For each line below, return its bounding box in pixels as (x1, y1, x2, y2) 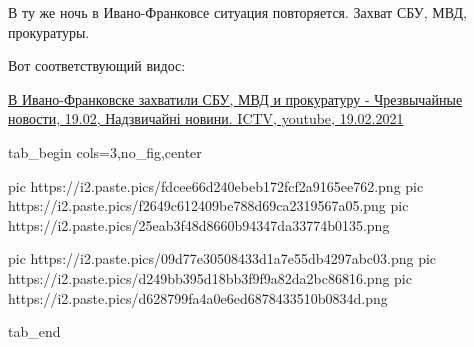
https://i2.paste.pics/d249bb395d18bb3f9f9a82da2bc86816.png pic (8, 267, 412, 288)
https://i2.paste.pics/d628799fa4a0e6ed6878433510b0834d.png (8, 287, 388, 308)
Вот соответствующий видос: (8, 55, 186, 76)
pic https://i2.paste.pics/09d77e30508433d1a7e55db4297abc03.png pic (8, 248, 437, 269)
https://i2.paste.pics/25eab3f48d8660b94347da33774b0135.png (8, 214, 390, 235)
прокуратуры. (8, 21, 90, 42)
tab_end (8, 321, 61, 342)
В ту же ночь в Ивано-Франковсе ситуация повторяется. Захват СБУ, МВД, (8, 2, 467, 22)
